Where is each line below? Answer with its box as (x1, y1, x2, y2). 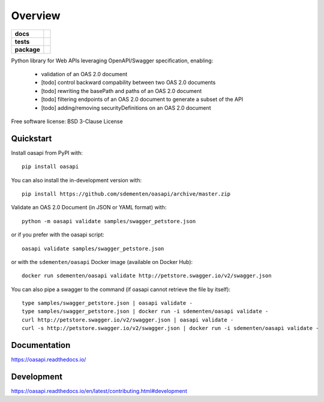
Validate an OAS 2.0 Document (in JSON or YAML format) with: (11, 204, 167, 211)
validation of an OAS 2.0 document (41, 70, 128, 77)
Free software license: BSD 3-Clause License (11, 118, 123, 125)
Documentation (11, 340, 71, 350)
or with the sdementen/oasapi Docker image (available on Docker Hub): (11, 258, 193, 265)
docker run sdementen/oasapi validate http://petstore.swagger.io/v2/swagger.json (22, 272, 272, 279)
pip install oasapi (22, 163, 79, 170)
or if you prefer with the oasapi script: (11, 231, 104, 238)
